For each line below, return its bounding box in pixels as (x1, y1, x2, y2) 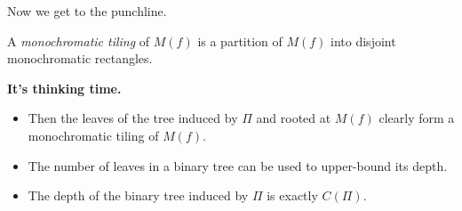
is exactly (267, 186, 318, 205)
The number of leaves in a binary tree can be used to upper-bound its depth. (28, 156, 448, 174)
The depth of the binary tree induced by (28, 186, 249, 205)
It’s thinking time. (7, 78, 122, 97)
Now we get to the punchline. (7, 2, 167, 20)
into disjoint (331, 31, 396, 50)
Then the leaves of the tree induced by (28, 109, 238, 127)
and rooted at (256, 109, 331, 127)
